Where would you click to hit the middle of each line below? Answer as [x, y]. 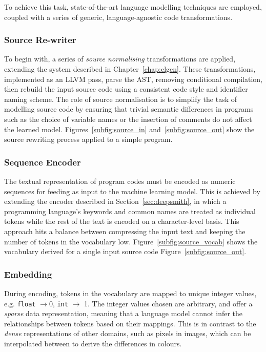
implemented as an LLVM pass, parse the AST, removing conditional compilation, [133, 79]
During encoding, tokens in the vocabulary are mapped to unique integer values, [130, 293]
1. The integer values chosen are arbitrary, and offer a [168, 303]
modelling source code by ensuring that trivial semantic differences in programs [129, 109]
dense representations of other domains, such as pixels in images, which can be [128, 333]
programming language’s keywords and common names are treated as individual [130, 211]
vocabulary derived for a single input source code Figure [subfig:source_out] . [125, 251]
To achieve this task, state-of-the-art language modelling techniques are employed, [133, 7]
